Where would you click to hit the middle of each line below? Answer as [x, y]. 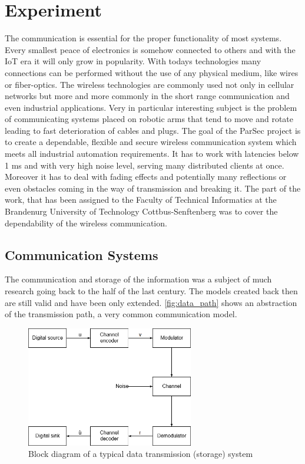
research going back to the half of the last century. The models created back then [151, 291]
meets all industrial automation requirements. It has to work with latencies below [152, 154]
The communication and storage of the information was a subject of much [138, 279]
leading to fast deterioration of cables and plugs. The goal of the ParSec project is [153, 130]
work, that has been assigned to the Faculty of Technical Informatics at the [141, 200]
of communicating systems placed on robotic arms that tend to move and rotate [149, 119]
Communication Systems [82, 254]
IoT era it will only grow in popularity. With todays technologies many [133, 61]
